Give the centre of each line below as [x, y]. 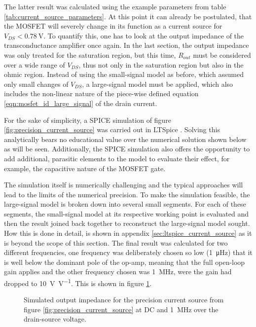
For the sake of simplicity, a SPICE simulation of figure [88, 120]
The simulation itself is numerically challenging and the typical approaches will [124, 185]
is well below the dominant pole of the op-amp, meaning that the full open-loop [125, 262]
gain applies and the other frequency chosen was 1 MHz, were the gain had [118, 272]
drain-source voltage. [55, 319]
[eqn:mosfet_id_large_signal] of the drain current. [81, 103]
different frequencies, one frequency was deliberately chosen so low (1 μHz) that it [128, 252]
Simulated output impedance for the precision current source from [124, 300]
